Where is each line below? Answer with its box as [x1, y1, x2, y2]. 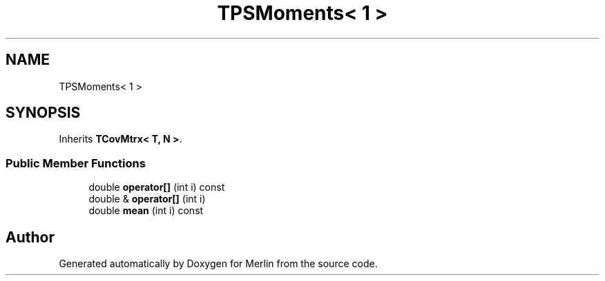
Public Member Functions [6, 156, 146, 170]
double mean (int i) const [88, 205, 204, 217]
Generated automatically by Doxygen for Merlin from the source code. [59, 258, 378, 270]
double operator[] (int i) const [88, 181, 225, 194]
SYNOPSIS [6, 104, 81, 122]
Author [6, 228, 55, 246]
